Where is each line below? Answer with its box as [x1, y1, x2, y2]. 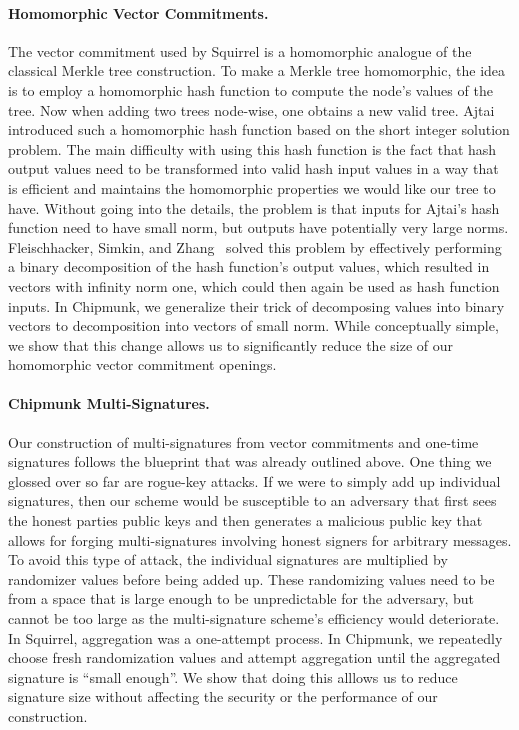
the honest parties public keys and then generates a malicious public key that [8, 510, 483, 531]
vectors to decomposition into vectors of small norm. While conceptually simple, [8, 315, 499, 336]
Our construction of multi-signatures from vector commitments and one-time [8, 431, 479, 452]
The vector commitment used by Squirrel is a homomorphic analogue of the [8, 40, 472, 61]
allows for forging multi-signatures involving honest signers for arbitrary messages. [8, 529, 512, 550]
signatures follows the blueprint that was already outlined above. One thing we [8, 451, 492, 472]
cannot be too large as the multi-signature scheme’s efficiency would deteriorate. [8, 608, 500, 629]
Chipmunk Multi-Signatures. [8, 393, 210, 414]
